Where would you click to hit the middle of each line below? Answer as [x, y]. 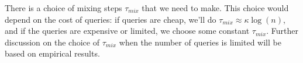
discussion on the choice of [52, 42]
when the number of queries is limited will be [200, 42]
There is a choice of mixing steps [63, 8]
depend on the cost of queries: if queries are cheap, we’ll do [111, 19]
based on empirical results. [52, 53]
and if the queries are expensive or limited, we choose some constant [127, 31]
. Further [283, 31]
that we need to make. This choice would [215, 8]
